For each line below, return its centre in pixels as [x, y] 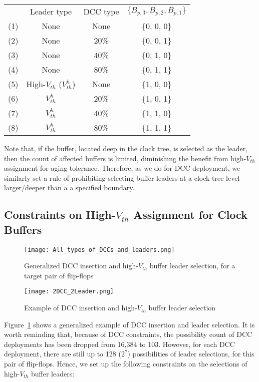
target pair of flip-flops [59, 275]
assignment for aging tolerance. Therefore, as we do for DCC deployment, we [122, 168]
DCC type [101, 11]
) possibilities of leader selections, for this [191, 354]
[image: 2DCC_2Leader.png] [69, 292]
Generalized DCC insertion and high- [81, 266]
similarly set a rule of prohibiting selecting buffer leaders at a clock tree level [122, 177]
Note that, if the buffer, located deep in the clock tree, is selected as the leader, [126, 148]
